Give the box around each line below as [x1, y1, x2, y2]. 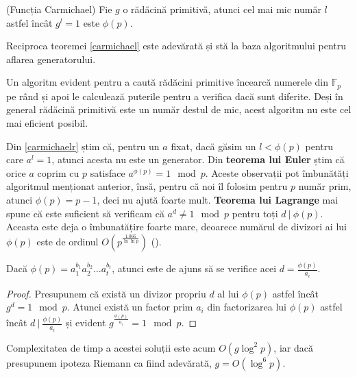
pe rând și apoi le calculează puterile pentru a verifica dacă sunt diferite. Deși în [6, 88, 343, 103]
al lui [217, 286, 239, 300]
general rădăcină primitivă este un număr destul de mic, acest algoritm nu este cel [6, 102, 352, 117]
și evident [65, 315, 106, 330]
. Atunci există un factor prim [66, 300, 193, 314]
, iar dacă [273, 340, 313, 354]
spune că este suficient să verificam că [6, 206, 164, 220]
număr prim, [298, 179, 352, 193]
